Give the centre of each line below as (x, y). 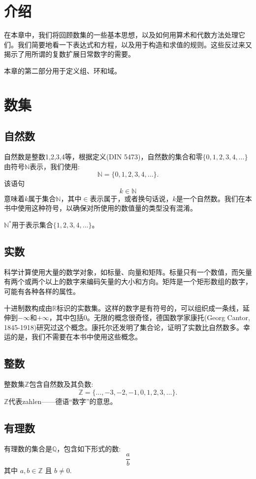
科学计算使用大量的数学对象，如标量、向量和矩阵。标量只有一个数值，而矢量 (128, 272)
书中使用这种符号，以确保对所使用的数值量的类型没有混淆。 (100, 208)
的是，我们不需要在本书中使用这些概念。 (76, 337)
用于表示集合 (32, 225)
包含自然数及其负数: (61, 384)
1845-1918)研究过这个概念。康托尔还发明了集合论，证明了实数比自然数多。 (124, 327)
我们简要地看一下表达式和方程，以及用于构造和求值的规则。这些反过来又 (135, 44)
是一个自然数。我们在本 (214, 198)
